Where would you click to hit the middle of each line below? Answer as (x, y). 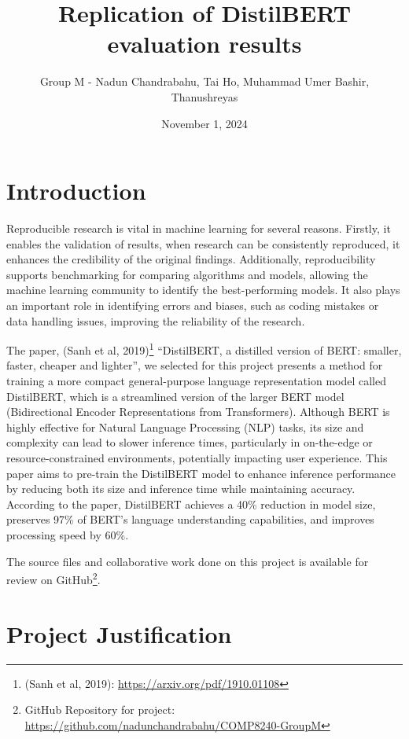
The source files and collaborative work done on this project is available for (188, 561)
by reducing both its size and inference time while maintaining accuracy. (181, 489)
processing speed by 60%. (68, 534)
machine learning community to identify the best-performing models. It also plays (203, 290)
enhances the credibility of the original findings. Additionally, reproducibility (191, 259)
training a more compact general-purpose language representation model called (196, 381)
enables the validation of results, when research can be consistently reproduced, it (203, 243)
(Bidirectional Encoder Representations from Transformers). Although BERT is (198, 412)
